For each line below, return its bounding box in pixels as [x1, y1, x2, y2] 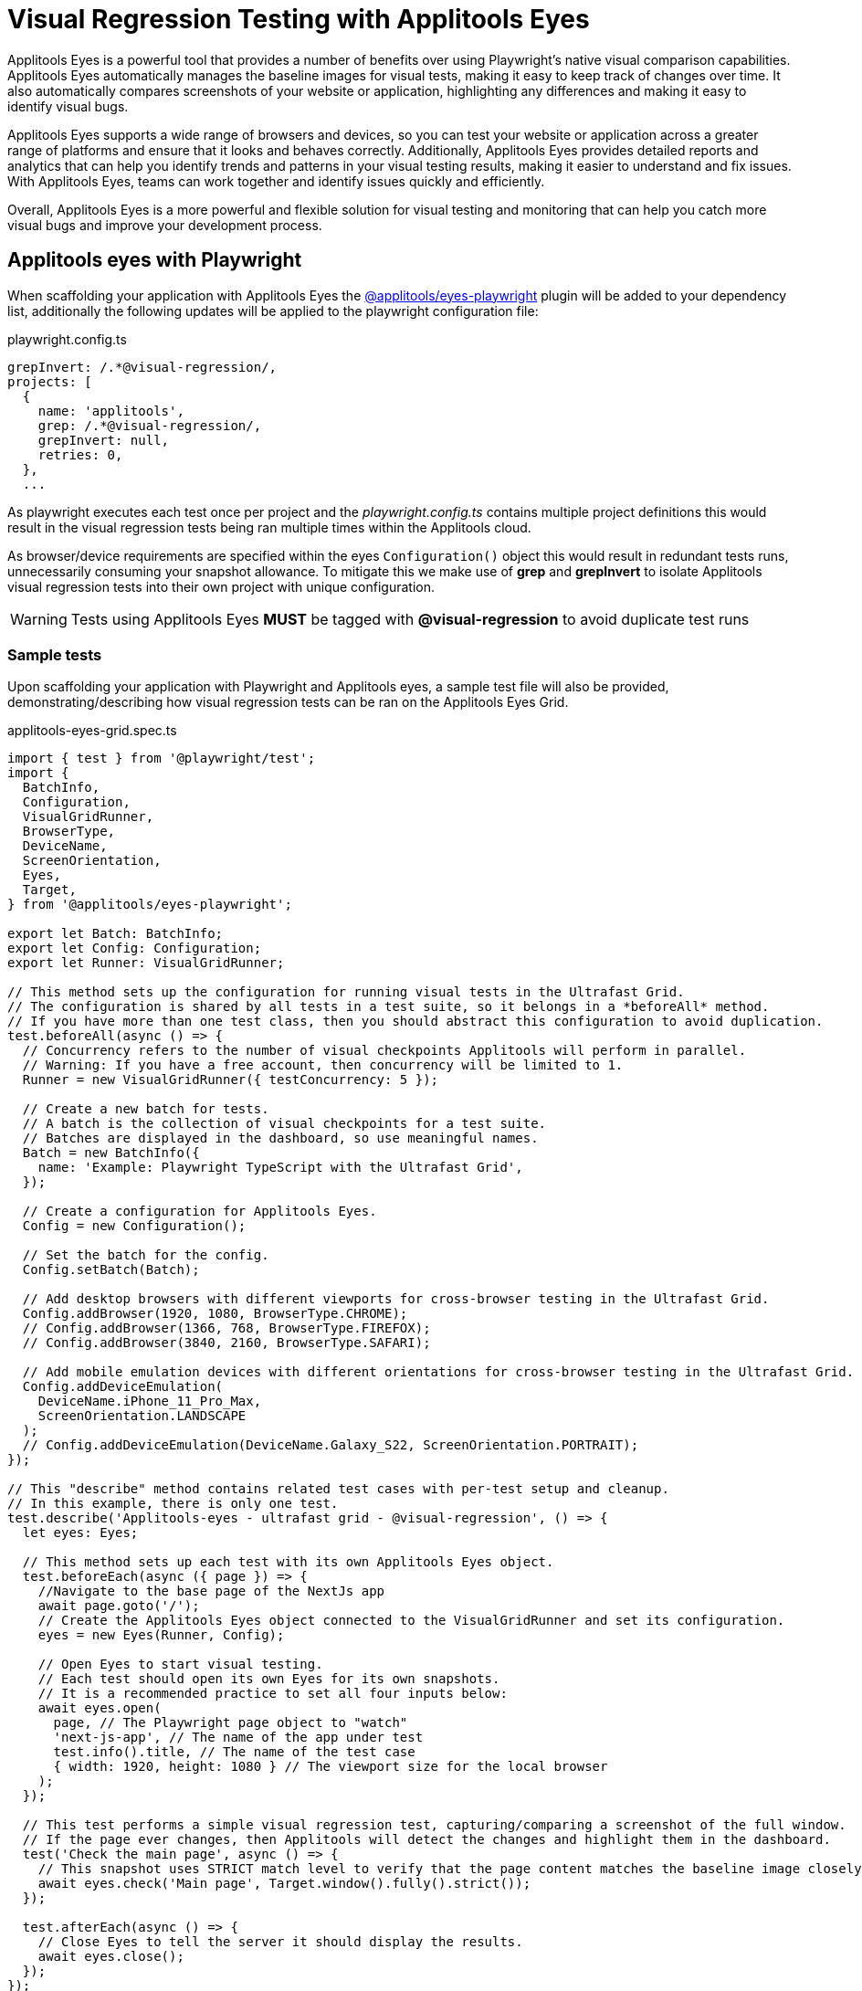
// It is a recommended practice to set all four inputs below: [37, 1686, 508, 1701]
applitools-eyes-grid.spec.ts [7, 722, 177, 739]
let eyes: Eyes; [22, 1525, 139, 1541]
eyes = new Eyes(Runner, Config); [37, 1628, 285, 1643]
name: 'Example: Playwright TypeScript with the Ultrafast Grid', [37, 1160, 523, 1175]
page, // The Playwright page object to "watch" [53, 1715, 408, 1731]
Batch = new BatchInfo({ [22, 1145, 200, 1161]
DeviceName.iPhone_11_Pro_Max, [37, 1394, 262, 1409]
